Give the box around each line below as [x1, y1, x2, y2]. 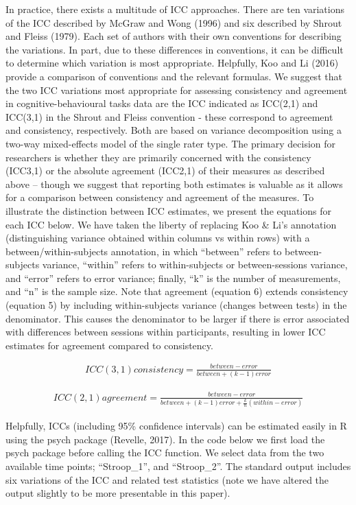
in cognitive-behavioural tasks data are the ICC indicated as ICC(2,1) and [5, 96, 318, 110]
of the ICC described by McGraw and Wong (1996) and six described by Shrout [5, 15, 342, 30]
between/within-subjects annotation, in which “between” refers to [5, 244, 282, 258]
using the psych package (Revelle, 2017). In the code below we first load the [5, 432, 325, 446]
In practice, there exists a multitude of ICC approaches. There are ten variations [5, 2, 345, 16]
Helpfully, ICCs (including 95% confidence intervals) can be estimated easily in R [5, 419, 347, 433]
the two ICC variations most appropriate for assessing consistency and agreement [5, 82, 348, 97]
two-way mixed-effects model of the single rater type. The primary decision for [5, 136, 336, 150]
